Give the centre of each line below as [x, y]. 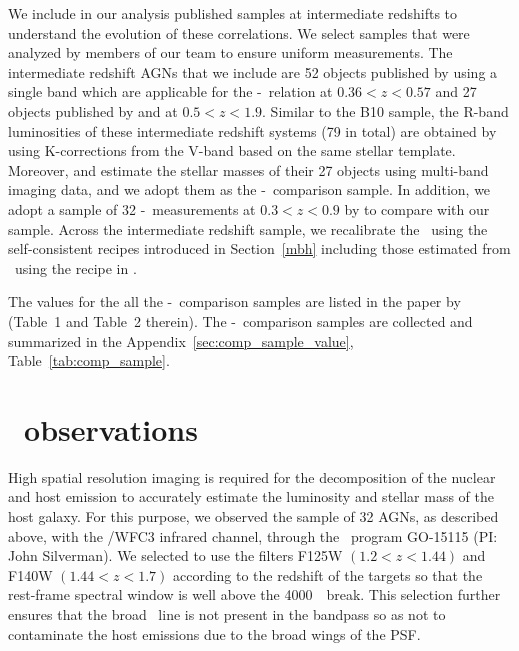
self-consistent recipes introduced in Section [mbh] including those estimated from [259, 248]
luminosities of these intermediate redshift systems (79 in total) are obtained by [252, 130]
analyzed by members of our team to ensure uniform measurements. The [230, 52]
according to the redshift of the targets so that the [327, 574]
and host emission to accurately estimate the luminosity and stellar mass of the [251, 496]
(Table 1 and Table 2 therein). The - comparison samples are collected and [240, 320]
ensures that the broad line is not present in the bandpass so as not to [227, 613]
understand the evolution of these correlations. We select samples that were [239, 32]
